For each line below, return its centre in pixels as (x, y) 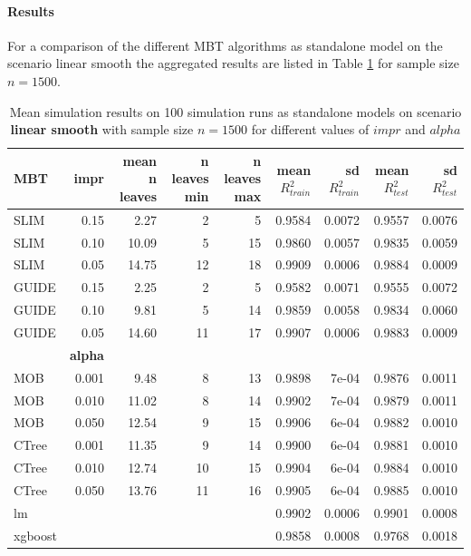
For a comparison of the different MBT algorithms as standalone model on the (225, 45)
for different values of (310, 129)
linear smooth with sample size (102, 129)
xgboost (35, 535)
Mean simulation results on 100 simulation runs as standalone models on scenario (235, 111)
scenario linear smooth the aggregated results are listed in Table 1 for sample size (233, 63)
